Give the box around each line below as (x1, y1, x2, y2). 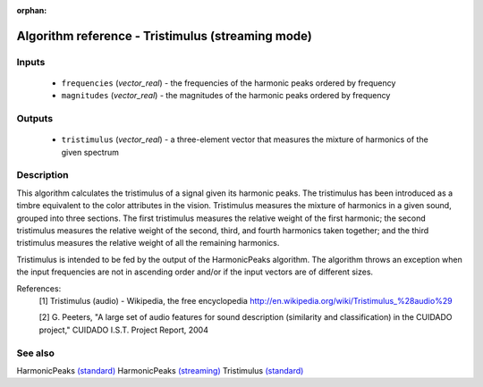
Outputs (16, 113, 54, 125)
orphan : (16, 5, 47, 15)
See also (16, 347, 55, 359)
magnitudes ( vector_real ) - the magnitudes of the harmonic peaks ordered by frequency (61, 90, 391, 101)
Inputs (16, 55, 46, 68)
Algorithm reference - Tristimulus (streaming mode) (16, 28, 312, 44)
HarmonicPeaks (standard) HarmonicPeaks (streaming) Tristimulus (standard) (16, 365, 304, 375)
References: (16, 282, 62, 294)
